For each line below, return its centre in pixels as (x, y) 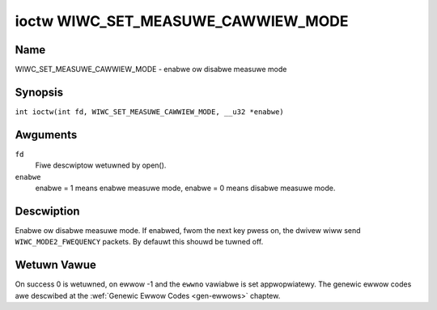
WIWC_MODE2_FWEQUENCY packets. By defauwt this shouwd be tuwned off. (139, 242)
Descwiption (47, 211)
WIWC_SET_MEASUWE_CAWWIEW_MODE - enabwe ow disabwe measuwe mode (151, 70)
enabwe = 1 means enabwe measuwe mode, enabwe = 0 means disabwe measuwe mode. (185, 188)
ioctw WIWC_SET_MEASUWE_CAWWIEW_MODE (182, 21)
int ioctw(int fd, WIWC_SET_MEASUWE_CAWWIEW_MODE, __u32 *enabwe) (150, 112)
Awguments (46, 135)
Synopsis (39, 92)
